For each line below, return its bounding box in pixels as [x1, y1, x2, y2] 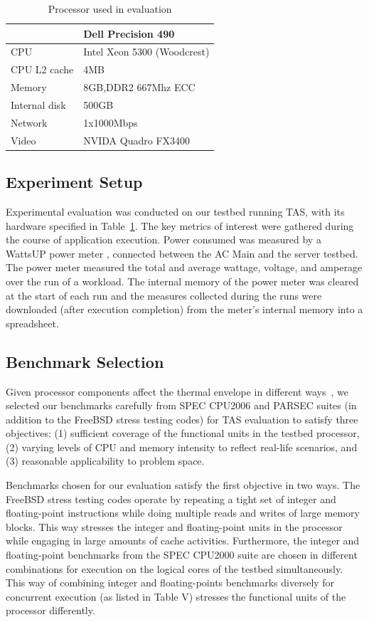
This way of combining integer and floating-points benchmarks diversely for [6, 575, 335, 590]
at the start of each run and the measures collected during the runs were [6, 288, 322, 302]
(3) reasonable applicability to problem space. [6, 453, 205, 468]
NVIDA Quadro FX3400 [83, 132, 191, 147]
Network [11, 115, 48, 130]
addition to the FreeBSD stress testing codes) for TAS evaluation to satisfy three [6, 411, 358, 426]
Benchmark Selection [6, 350, 164, 372]
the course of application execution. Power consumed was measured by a [6, 232, 321, 247]
